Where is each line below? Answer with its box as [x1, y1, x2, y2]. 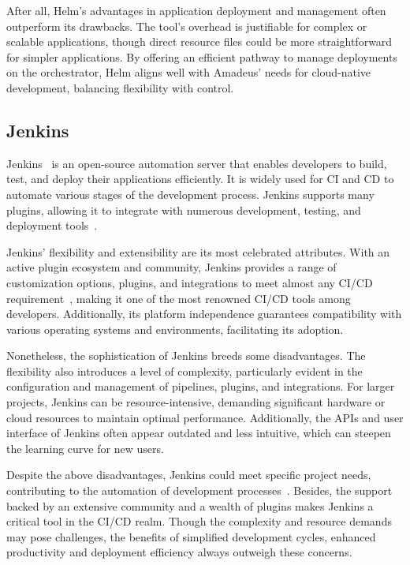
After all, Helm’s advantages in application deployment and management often [6, 2, 386, 18]
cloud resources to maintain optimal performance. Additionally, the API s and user [6, 409, 404, 425]
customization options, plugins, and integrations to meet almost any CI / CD [6, 274, 373, 290]
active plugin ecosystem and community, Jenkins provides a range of [6, 259, 337, 275]
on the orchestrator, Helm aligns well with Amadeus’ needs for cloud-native [6, 64, 371, 80]
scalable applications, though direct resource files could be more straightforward [6, 33, 393, 50]
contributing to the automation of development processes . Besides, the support [6, 482, 393, 499]
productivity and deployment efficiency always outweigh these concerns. [6, 544, 352, 560]
